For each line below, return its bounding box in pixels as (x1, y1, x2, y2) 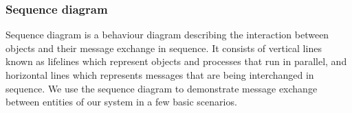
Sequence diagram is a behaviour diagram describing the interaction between (5, 27, 329, 42)
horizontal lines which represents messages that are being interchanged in (5, 68, 314, 81)
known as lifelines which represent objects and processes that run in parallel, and (5, 54, 347, 68)
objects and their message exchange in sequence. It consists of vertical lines (5, 40, 322, 55)
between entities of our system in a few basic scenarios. (5, 95, 237, 109)
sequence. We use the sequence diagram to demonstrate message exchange (5, 81, 318, 95)
